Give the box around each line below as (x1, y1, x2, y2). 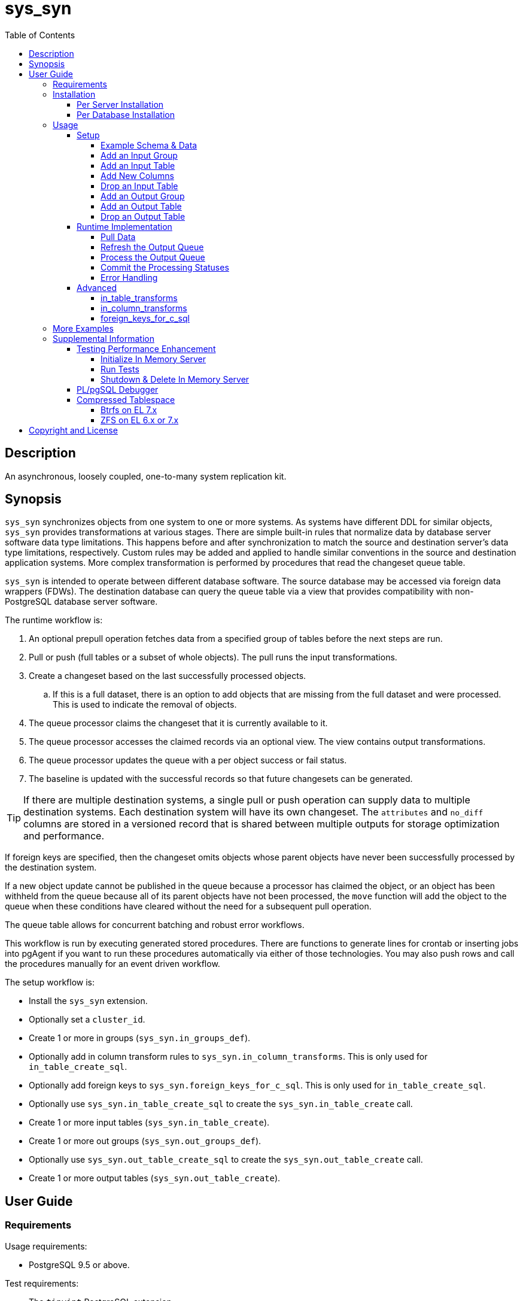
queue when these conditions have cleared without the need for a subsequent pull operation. (5, 901, 372, 912)
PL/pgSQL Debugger (77, 384, 159, 395)
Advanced (77, 282, 117, 293)
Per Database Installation (77, 109, 175, 120)
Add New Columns (101, 170, 174, 181)
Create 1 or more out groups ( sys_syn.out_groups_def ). (29, 1136, 261, 1147)
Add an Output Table (101, 201, 182, 211)
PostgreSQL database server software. (5, 596, 158, 607)
